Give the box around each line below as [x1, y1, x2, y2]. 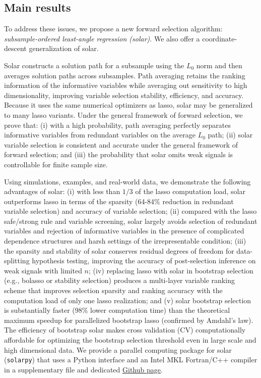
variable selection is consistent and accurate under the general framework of [4, 139, 238, 150]
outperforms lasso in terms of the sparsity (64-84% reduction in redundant [4, 196, 234, 206]
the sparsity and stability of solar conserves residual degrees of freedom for [4, 245, 234, 256]
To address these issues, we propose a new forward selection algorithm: [4, 23, 223, 34]
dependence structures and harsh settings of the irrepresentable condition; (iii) [4, 235, 246, 246]
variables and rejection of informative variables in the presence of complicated [4, 225, 244, 236]
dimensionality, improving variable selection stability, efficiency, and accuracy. [4, 89, 244, 100]
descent [4, 43, 27, 54]
